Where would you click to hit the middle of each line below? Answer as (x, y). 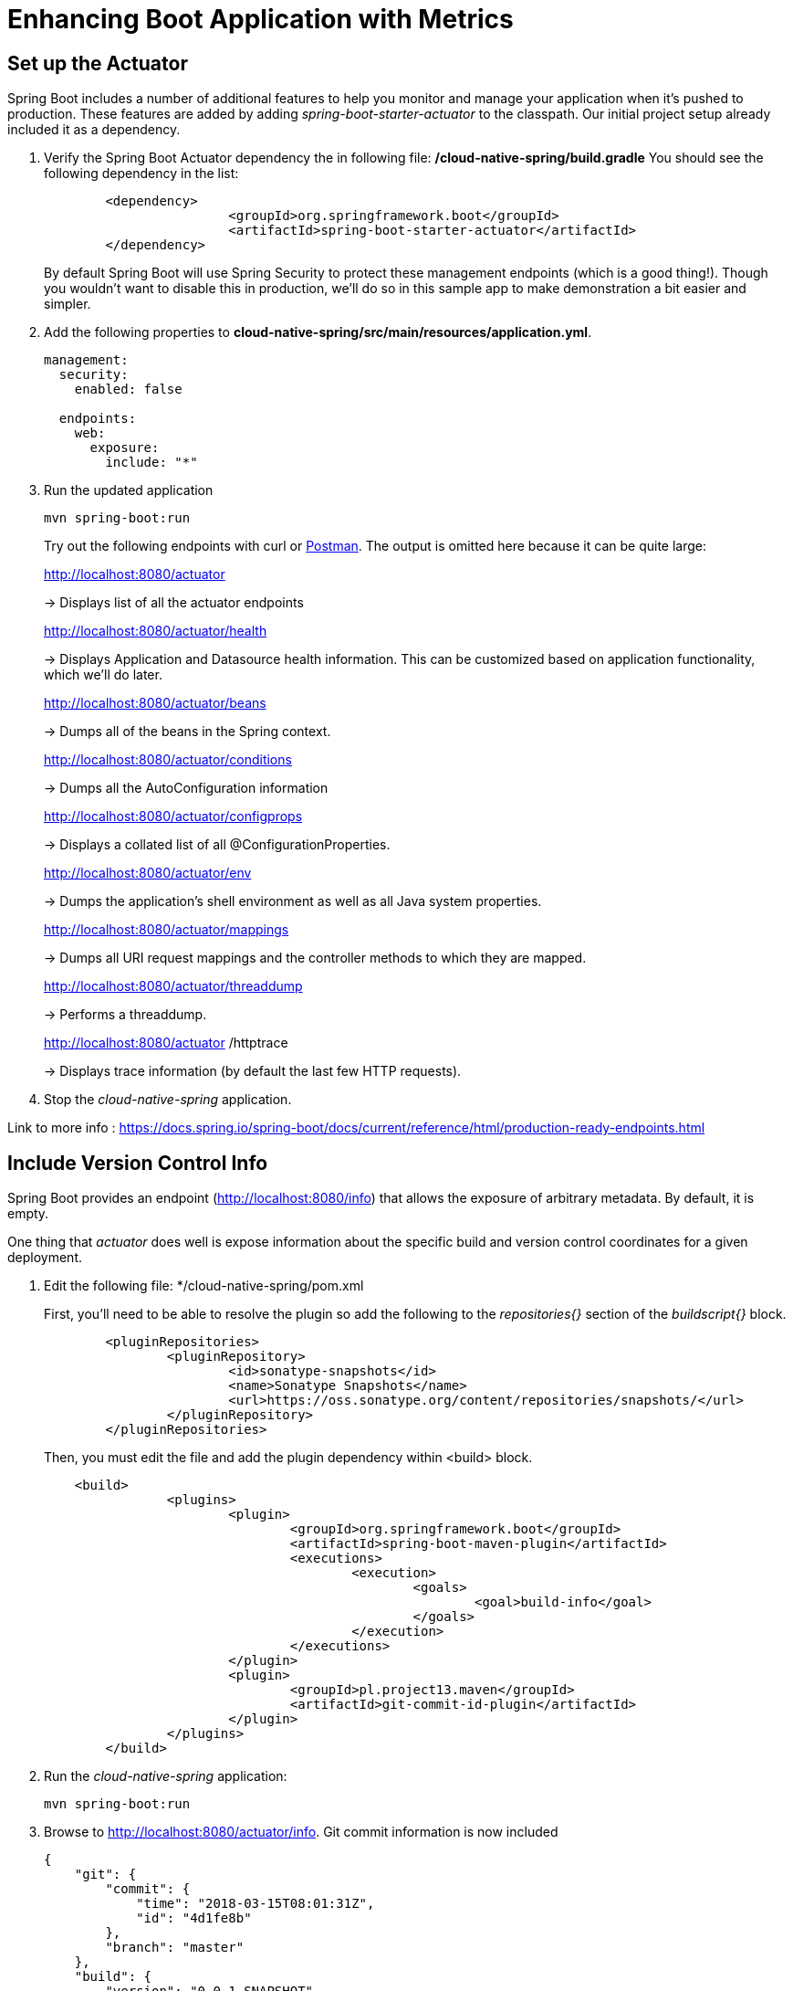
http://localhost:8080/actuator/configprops (173, 816)
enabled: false (128, 390)
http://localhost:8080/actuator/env (148, 873)
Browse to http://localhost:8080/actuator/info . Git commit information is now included (301, 1832)
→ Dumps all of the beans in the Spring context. (188, 732)
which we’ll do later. (103, 675)
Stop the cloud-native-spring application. (168, 1100)
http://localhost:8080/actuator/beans (155, 703)
